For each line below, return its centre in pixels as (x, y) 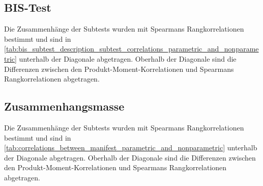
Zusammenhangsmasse (64, 106)
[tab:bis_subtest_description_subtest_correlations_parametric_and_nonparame (131, 49)
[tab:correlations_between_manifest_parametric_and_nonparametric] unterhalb (131, 148)
